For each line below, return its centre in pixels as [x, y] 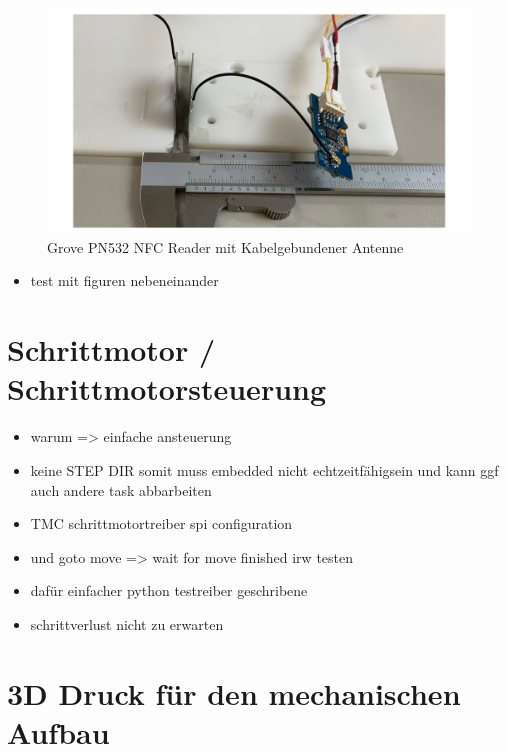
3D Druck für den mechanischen [234, 692]
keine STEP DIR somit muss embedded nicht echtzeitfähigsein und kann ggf [264, 469]
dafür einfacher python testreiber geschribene [169, 590]
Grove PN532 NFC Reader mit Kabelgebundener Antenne [225, 246]
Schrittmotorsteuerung [167, 388]
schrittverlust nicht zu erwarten [127, 623]
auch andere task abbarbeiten [121, 489]
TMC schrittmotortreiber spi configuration [161, 523]
